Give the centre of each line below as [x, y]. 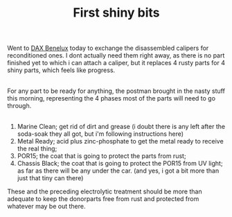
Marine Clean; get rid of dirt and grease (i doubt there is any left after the [121, 127]
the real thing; [37, 149]
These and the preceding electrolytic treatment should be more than [105, 191]
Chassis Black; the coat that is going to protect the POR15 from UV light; [120, 164]
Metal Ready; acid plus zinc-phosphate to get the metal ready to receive [120, 141]
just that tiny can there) [50, 178]
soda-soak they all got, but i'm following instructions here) [100, 134]
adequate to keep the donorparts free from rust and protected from [103, 199]
